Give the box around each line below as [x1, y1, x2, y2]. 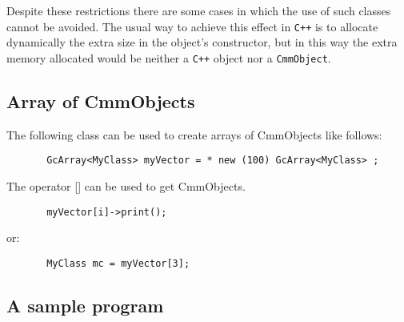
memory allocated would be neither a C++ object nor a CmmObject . [6, 49, 331, 66]
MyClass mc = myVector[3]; [46, 257, 190, 269]
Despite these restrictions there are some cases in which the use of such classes [6, 2, 391, 18]
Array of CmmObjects [6, 88, 195, 113]
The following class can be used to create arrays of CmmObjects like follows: [6, 126, 382, 143]
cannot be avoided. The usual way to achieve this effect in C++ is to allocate [6, 18, 378, 34]
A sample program [6, 292, 164, 317]
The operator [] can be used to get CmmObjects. [6, 177, 246, 194]
